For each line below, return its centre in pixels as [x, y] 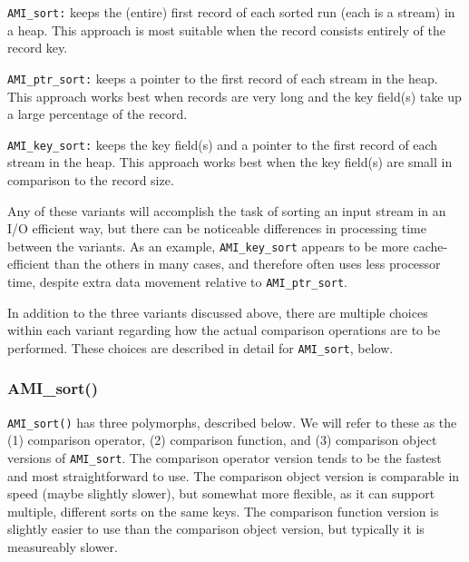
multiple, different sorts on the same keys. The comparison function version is [223, 511]
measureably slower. [63, 546]
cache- [430, 246]
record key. [38, 48]
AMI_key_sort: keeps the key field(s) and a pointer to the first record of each [223, 144]
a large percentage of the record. [98, 114]
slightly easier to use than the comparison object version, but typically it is [216, 529]
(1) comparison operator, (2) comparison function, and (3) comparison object [222, 440]
